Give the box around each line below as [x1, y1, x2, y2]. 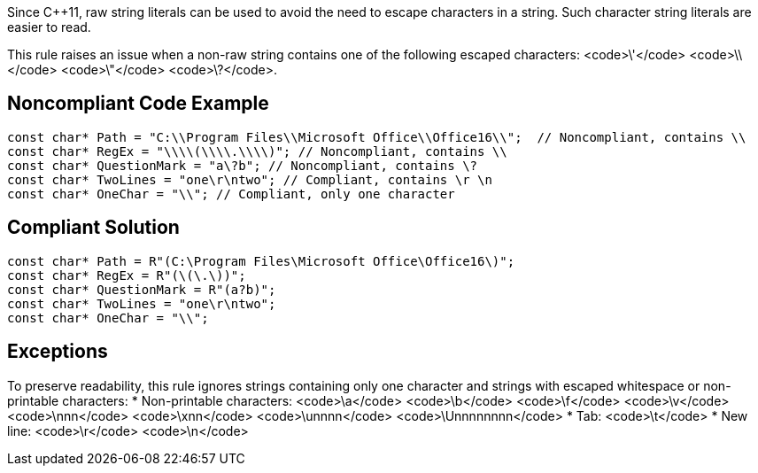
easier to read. [7, 19, 91, 35]
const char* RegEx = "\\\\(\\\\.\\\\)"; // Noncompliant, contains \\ [7, 143, 507, 159]
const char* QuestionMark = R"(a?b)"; [7, 282, 276, 297]
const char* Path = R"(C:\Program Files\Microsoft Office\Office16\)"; [7, 253, 515, 268]
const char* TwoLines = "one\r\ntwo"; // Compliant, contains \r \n [7, 172, 492, 187]
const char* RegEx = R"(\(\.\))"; [7, 268, 246, 283]
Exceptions [7, 340, 108, 363]
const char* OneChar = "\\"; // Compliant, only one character [7, 186, 455, 201]
